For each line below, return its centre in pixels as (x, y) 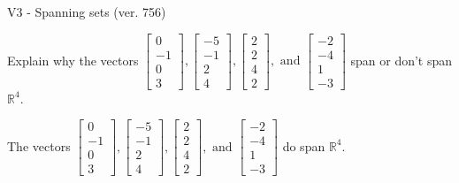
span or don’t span (402, 60)
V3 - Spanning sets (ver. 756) (87, 11)
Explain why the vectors (73, 60)
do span (304, 145)
